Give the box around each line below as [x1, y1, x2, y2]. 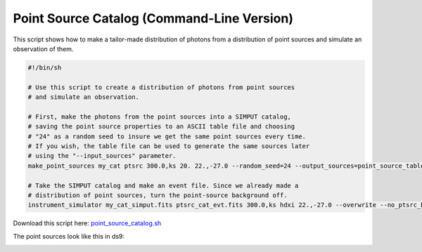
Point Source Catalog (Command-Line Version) [13, 11, 293, 26]
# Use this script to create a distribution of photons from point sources [27, 83, 295, 91]
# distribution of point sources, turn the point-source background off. [27, 192, 288, 199]
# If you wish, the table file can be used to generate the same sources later [27, 142, 310, 150]
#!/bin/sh [27, 63, 62, 72]
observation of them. [13, 44, 74, 53]
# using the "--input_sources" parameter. [27, 152, 177, 160]
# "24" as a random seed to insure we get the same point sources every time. [27, 132, 306, 140]
